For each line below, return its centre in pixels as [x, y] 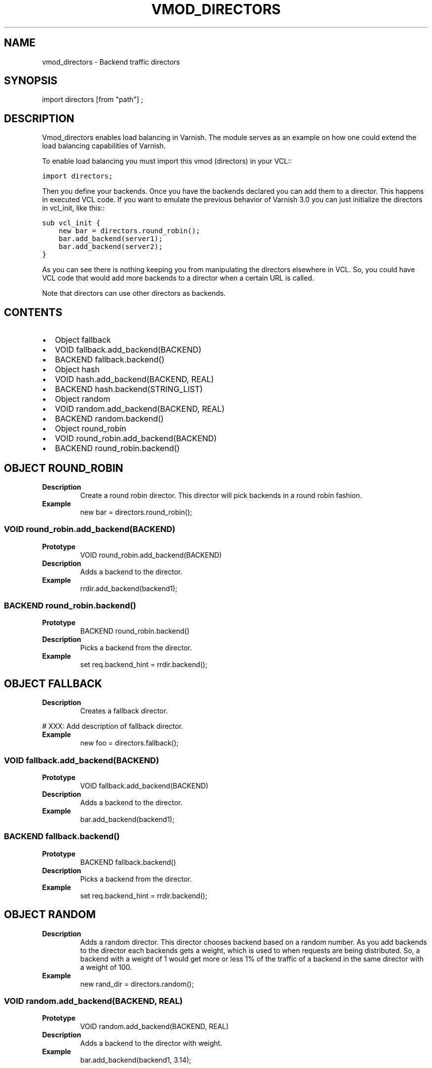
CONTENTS [33, 312]
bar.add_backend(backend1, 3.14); [136, 1060]
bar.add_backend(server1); [111, 239]
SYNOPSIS [31, 81]
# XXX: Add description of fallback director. [113, 726]
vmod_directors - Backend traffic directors [111, 62]
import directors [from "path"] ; [93, 100]
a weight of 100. [106, 967]
